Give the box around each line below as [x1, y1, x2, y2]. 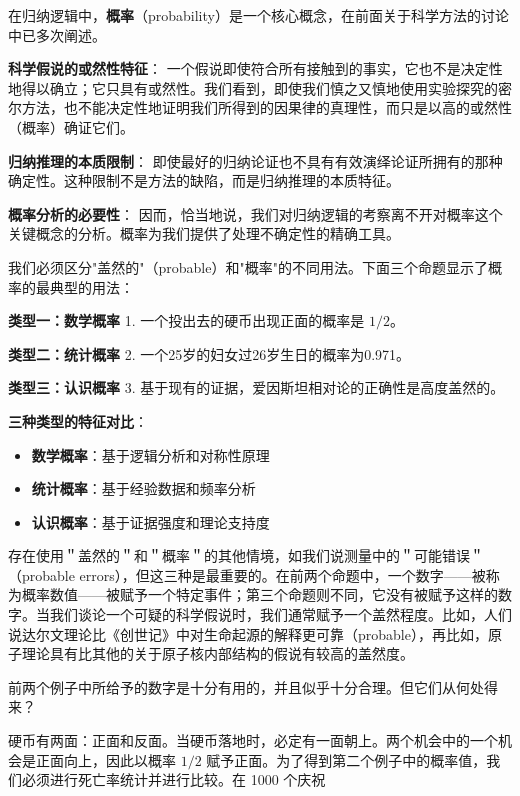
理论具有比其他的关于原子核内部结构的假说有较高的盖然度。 [21, 643, 414, 664]
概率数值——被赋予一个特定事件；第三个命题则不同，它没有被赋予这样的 [21, 584, 498, 605]
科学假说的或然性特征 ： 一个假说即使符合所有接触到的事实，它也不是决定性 [8, 58, 503, 79]
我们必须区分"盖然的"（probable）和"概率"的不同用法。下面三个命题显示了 [8, 256, 488, 277]
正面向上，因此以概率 [35, 749, 176, 770]
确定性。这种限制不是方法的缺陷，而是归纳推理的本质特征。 [8, 170, 400, 191]
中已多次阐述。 [8, 24, 106, 45]
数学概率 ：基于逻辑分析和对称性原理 [31, 444, 270, 465]
